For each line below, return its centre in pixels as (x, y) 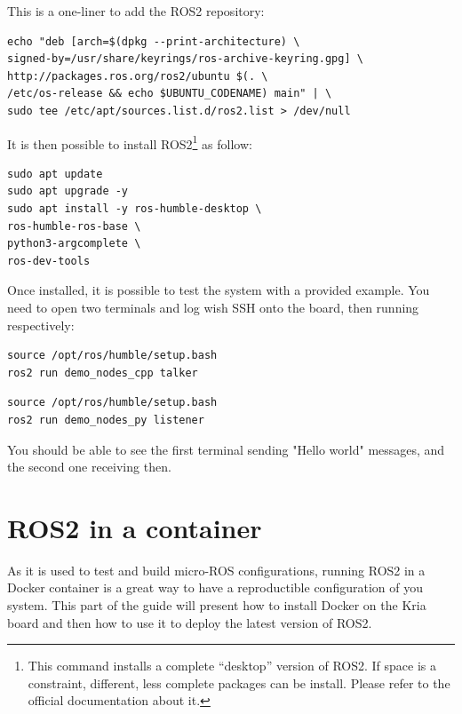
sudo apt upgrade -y (68, 191)
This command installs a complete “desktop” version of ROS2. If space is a (232, 666)
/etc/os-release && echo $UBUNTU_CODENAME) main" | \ (170, 94)
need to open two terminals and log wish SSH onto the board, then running (213, 307)
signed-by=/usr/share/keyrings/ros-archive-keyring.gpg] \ (185, 59)
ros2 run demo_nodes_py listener (106, 420)
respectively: (41, 325)
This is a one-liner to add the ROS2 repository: (136, 11)
